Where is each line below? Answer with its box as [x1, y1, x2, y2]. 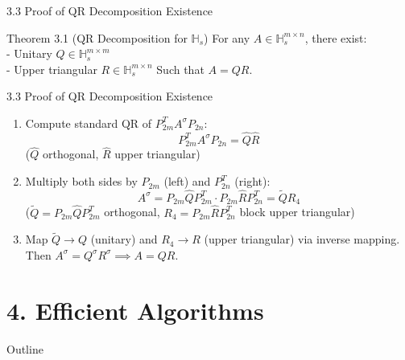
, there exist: [304, 29, 367, 46]
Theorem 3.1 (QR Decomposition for [6, 29, 188, 46]
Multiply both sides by [25, 173, 138, 190]
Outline [6, 340, 43, 357]
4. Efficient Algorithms [6, 293, 264, 326]
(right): [234, 173, 271, 190]
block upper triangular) [239, 203, 355, 220]
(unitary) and [90, 231, 158, 247]
